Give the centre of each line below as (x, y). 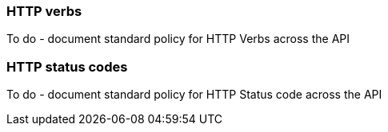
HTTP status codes (67, 66)
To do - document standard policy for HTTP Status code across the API (194, 95)
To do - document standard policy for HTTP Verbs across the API (178, 39)
